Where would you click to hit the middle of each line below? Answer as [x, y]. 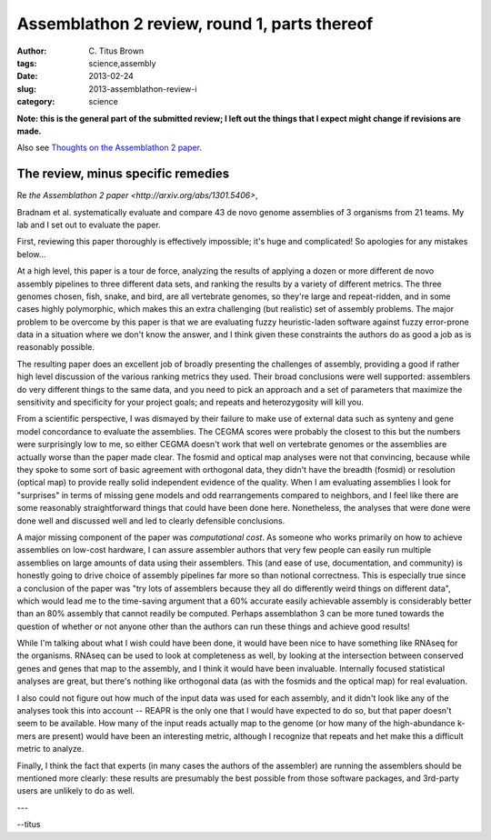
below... [31, 254]
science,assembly [122, 63]
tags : [27, 63]
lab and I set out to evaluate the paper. [89, 225]
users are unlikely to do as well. [76, 791]
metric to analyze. [50, 749]
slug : [26, 89]
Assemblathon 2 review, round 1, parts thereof [195, 24]
